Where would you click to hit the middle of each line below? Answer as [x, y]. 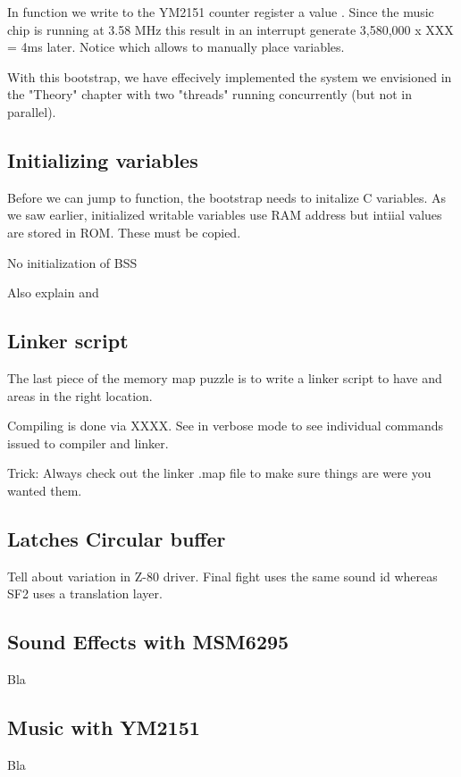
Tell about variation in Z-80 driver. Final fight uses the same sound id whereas [222, 576]
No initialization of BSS [72, 262]
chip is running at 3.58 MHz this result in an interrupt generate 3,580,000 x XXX [230, 29]
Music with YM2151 [104, 727]
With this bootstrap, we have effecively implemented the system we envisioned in [230, 76]
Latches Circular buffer [117, 538]
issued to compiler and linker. [88, 443]
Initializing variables [103, 159]
